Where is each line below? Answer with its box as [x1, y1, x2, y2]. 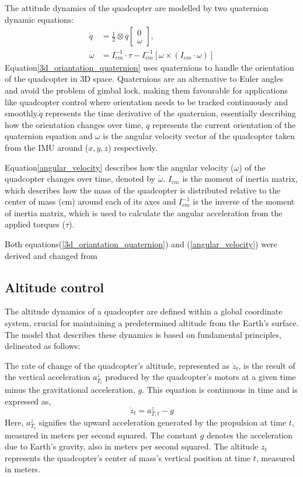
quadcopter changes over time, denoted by [5, 172, 155, 185]
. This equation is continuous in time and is [142, 383, 298, 396]
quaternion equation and [5, 130, 93, 142]
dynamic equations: [5, 13, 74, 25]
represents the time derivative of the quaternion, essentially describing [45, 107, 296, 119]
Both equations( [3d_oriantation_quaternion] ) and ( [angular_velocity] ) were [5, 238, 277, 250]
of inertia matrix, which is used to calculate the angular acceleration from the [5, 206, 283, 219]
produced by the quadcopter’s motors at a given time [105, 371, 296, 383]
